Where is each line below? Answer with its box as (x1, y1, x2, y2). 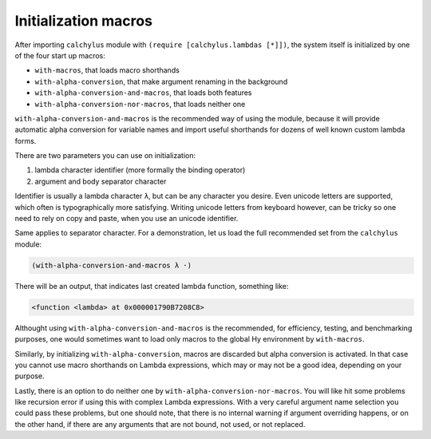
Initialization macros (14, 12, 153, 30)
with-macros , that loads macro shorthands (34, 65, 180, 75)
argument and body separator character (34, 176, 167, 186)
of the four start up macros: (14, 50, 105, 60)
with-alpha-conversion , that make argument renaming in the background (34, 77, 288, 86)
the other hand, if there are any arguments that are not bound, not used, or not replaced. (14, 419, 306, 429)
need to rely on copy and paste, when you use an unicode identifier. (14, 214, 239, 223)
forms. (14, 136, 37, 145)
